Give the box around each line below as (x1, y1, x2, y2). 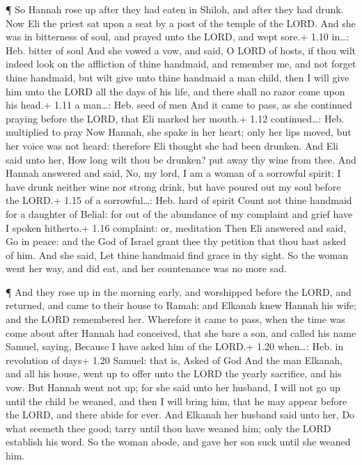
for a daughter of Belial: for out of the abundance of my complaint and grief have (6, 206, 353, 221)
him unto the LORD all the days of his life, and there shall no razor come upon (6, 84, 345, 98)
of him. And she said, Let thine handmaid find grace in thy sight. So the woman (6, 247, 349, 262)
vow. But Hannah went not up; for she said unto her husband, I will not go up (6, 380, 340, 395)
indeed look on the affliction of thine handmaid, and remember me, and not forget (6, 56, 356, 71)
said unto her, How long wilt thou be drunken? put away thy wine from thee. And (6, 152, 356, 166)
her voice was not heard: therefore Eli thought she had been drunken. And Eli (6, 138, 338, 152)
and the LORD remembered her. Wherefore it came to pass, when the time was (6, 312, 345, 326)
